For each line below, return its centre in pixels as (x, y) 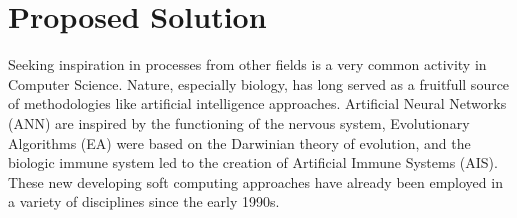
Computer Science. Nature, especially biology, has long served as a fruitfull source (259, 83)
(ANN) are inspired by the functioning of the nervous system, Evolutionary (239, 122)
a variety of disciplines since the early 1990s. (144, 201)
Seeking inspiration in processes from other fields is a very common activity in (247, 64)
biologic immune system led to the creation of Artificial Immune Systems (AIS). (253, 162)
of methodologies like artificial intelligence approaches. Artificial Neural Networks (257, 103)
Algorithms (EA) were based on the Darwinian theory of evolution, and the (239, 142)
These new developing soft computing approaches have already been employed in (255, 181)
